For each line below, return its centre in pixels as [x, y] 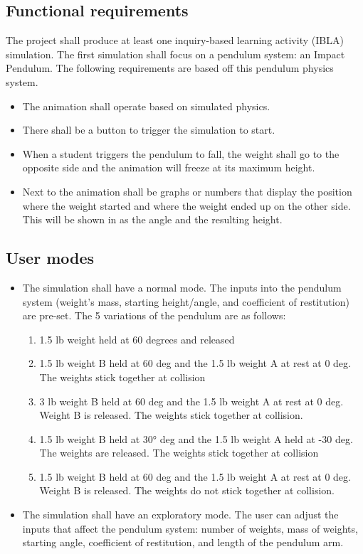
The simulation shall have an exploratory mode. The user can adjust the [180, 515]
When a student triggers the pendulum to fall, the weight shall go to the [181, 153]
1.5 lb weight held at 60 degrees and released [137, 339]
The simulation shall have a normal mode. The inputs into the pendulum [182, 287]
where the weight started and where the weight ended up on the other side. [186, 205]
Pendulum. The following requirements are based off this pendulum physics [170, 68]
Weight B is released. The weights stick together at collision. [171, 415]
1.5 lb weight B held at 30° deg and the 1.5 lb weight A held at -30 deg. [196, 438]
